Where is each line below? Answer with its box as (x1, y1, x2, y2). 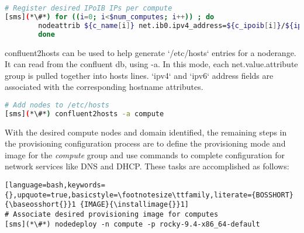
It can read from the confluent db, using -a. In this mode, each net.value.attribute (5, 58, 298, 70)
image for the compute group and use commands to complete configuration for (5, 148, 285, 161)
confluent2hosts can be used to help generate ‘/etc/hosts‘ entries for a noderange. (5, 46, 296, 58)
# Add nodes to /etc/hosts (5, 100, 109, 109)
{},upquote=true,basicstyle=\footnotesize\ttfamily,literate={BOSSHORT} (5, 190, 293, 199)
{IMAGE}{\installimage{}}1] (80, 200, 189, 209)
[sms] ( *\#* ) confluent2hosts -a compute (5, 109, 164, 118)
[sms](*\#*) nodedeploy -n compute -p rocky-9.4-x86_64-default (5, 220, 260, 228)
